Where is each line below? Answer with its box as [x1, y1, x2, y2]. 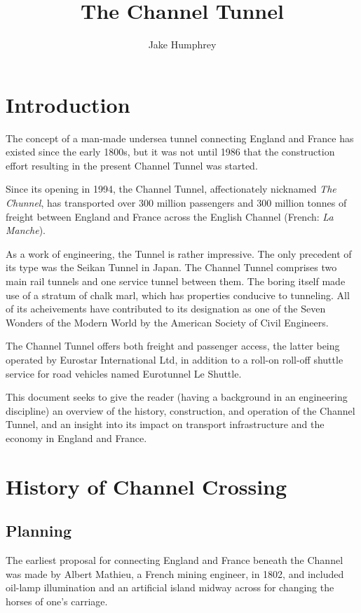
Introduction [6, 90, 130, 118]
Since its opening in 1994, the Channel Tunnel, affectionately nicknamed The [6, 181, 336, 196]
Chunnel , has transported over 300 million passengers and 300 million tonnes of [6, 195, 347, 210]
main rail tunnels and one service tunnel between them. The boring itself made [6, 274, 346, 288]
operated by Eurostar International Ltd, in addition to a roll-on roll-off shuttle [6, 352, 343, 366]
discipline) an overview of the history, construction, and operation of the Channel [6, 403, 355, 418]
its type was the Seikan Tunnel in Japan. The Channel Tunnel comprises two [6, 260, 337, 275]
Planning [6, 520, 71, 542]
